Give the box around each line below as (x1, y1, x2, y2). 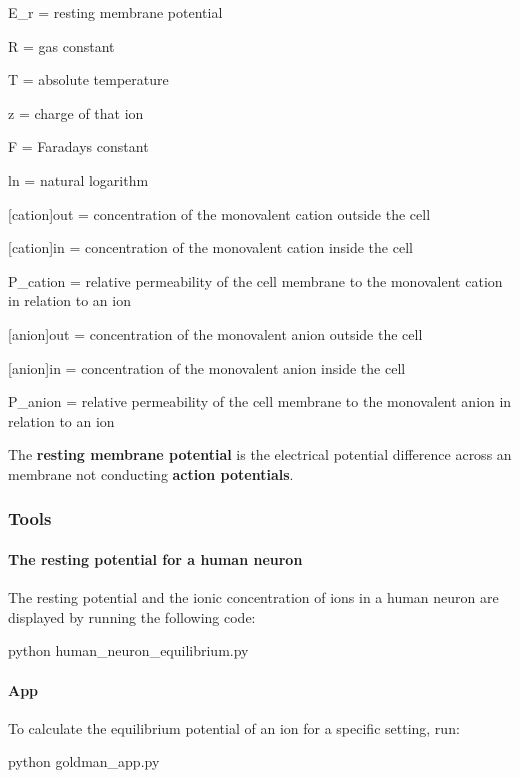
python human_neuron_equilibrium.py (8, 640, 249, 661)
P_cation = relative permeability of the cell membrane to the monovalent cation (8, 270, 503, 291)
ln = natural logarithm (8, 169, 149, 190)
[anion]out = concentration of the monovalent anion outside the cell (8, 323, 423, 344)
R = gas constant (8, 35, 115, 56)
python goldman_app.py (8, 751, 160, 772)
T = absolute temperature (8, 69, 169, 90)
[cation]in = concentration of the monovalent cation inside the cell (8, 237, 413, 258)
